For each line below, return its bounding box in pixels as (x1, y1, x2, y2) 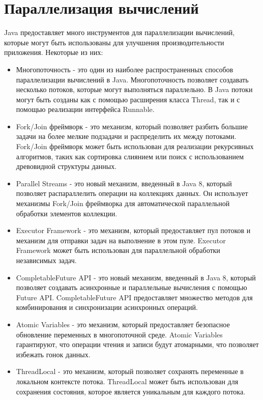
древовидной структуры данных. (16, 161, 117, 172)
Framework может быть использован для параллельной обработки (16, 245, 220, 255)
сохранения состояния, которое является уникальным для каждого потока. (16, 386, 246, 396)
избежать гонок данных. (16, 349, 91, 359)
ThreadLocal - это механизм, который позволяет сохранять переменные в (16, 366, 244, 377)
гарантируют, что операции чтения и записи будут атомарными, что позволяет (16, 339, 259, 350)
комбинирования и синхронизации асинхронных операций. (16, 302, 198, 312)
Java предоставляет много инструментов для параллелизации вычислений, (4, 27, 235, 38)
